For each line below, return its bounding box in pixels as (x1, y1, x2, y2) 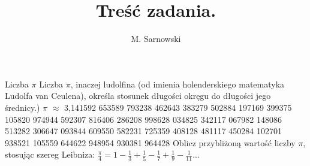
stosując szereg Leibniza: (5, 148, 95, 161)
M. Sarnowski (131, 32, 181, 45)
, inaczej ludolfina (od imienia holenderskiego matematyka (70, 77, 285, 90)
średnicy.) (5, 101, 40, 113)
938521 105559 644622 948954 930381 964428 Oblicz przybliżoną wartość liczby (5, 136, 296, 149)
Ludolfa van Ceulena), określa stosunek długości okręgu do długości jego (5, 89, 271, 102)
